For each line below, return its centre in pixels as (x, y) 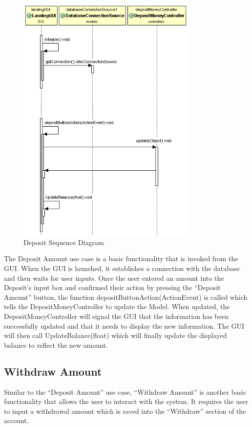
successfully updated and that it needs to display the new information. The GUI (124, 326)
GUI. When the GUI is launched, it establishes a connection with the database (122, 268)
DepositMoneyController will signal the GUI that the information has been (116, 316)
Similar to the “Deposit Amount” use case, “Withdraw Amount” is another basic (125, 392)
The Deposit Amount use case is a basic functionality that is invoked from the (121, 258)
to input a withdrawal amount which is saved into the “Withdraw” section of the (125, 411)
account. (16, 420)
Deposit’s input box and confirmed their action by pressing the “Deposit (112, 287)
